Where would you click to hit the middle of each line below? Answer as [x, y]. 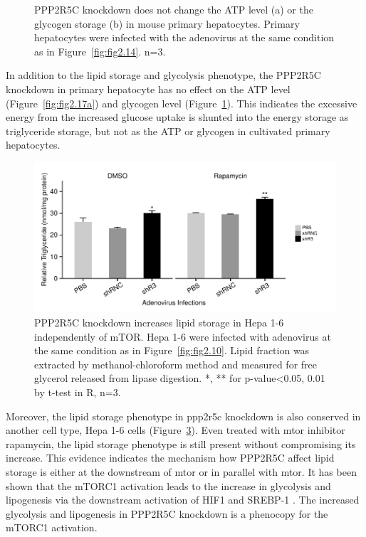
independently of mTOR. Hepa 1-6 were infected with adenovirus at [183, 336]
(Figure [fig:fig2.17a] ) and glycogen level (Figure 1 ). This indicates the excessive [182, 103]
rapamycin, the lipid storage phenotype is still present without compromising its [181, 443]
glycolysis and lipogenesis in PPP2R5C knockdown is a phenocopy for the [167, 513]
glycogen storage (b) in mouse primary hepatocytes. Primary [167, 23]
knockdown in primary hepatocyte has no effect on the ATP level [148, 89]
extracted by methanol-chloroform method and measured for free [176, 364]
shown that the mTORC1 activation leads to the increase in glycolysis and [168, 485]
